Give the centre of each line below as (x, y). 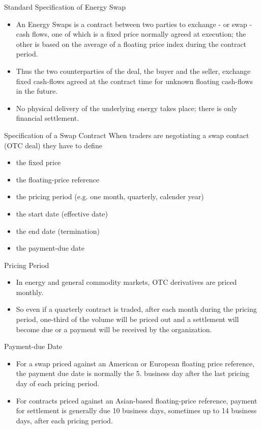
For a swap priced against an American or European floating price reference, (135, 363)
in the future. (37, 91)
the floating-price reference (57, 179)
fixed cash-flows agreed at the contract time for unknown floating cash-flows (134, 81)
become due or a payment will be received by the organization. (114, 329)
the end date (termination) (58, 231)
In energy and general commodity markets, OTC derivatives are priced (126, 282)
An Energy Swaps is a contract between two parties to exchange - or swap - (134, 24)
